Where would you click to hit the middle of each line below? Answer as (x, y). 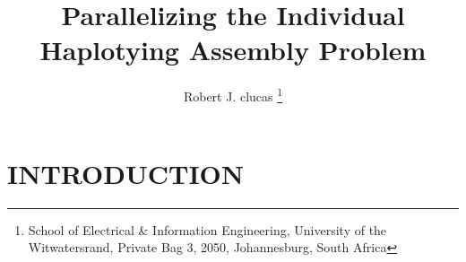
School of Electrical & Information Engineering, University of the (207, 229)
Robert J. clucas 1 (233, 95)
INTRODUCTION (126, 173)
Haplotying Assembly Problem (233, 50)
